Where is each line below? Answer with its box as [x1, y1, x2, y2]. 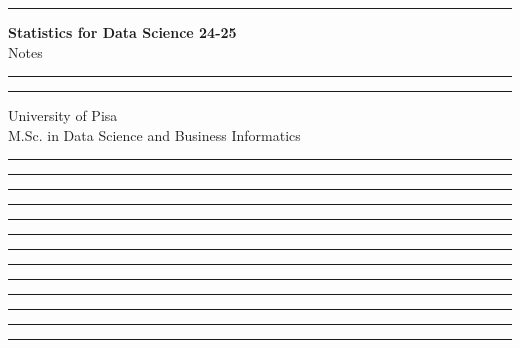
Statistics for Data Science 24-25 [8, 22, 237, 42]
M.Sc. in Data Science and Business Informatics [8, 124, 301, 145]
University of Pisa [8, 105, 118, 126]
